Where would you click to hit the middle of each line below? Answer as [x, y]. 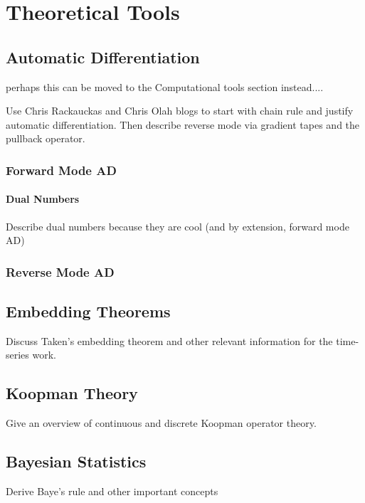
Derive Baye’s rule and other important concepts [112, 491]
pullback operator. [46, 138]
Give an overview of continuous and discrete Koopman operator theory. [161, 423]
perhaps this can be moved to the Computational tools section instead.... [165, 86]
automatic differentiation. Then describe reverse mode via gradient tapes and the [183, 124]
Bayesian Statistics [76, 461]
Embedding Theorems [88, 311]
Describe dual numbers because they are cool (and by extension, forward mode [178, 226]
